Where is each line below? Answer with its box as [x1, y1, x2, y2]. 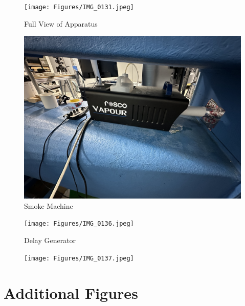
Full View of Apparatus [24, 18, 98, 29]
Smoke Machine [24, 200, 73, 211]
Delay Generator [24, 235, 76, 246]
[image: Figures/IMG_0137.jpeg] [24, 254, 134, 262]
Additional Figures [4, 282, 138, 303]
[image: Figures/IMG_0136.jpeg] [24, 220, 134, 228]
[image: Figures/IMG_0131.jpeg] [24, 4, 134, 11]
